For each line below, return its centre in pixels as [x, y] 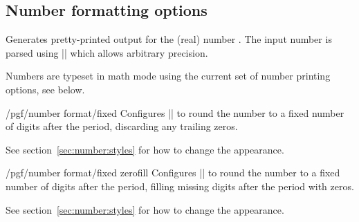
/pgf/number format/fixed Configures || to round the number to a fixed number [175, 112]
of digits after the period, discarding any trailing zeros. [122, 126]
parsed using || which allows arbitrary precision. [107, 52]
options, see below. [45, 89]
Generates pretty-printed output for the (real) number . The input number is [169, 39]
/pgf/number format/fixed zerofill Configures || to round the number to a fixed [173, 173]
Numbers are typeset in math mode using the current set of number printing [168, 76]
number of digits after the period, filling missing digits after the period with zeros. [180, 186]
